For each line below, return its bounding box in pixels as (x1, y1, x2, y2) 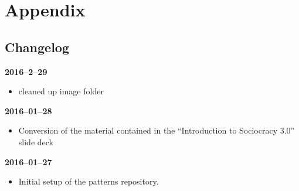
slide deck (18, 135, 53, 148)
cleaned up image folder (18, 85, 104, 97)
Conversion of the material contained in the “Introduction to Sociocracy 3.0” (18, 124, 295, 137)
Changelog (5, 37, 70, 56)
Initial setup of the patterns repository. (18, 175, 159, 187)
